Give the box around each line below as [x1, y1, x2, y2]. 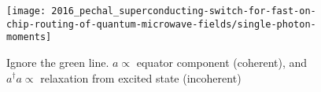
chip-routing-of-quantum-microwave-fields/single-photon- [6, 18, 316, 30]
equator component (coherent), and [136, 53, 308, 70]
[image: [6, 6, 46, 17]
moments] [6, 31, 52, 43]
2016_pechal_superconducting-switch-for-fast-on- [51, 6, 316, 17]
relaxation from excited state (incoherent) [40, 69, 242, 86]
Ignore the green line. [6, 53, 109, 70]
